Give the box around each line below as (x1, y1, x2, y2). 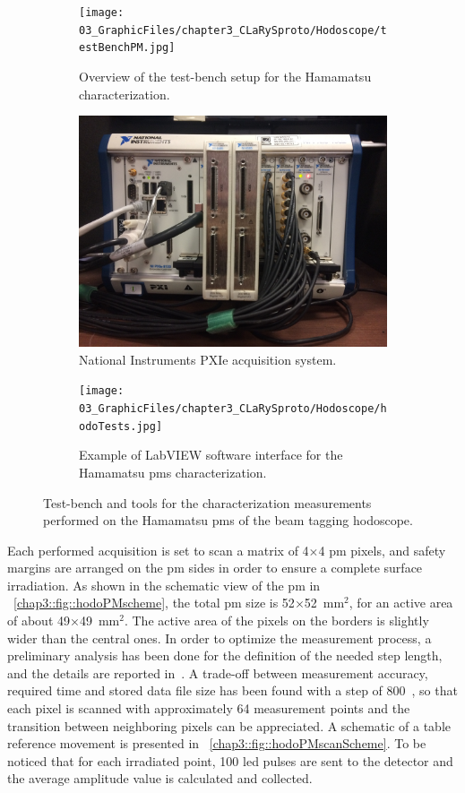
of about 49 (7, 611, 71, 630)
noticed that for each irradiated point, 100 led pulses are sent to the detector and (7, 751, 453, 770)
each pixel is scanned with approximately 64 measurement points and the (7, 699, 410, 718)
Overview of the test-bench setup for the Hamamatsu (79, 66, 372, 85)
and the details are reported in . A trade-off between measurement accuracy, (7, 663, 428, 682)
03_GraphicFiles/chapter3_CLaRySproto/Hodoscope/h (79, 402, 387, 415)
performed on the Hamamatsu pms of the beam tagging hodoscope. (43, 511, 413, 530)
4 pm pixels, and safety (318, 540, 446, 559)
